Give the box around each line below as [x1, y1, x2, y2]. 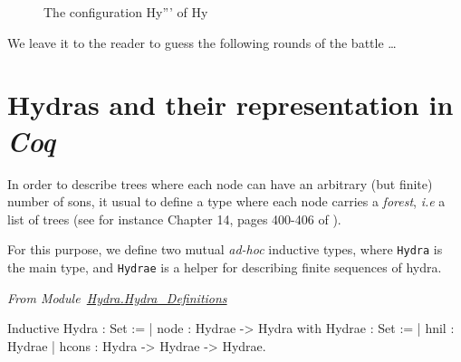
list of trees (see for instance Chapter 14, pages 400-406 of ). [7, 209, 341, 228]
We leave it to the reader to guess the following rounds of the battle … [7, 33, 397, 52]
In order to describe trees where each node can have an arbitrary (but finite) [7, 174, 433, 193]
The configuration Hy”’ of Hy [43, 3, 208, 21]
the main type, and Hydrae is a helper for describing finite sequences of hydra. [7, 257, 442, 276]
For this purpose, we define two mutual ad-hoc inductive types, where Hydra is [7, 240, 443, 259]
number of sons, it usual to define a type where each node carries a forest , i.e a [7, 192, 446, 211]
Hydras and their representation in [7, 86, 454, 123]
